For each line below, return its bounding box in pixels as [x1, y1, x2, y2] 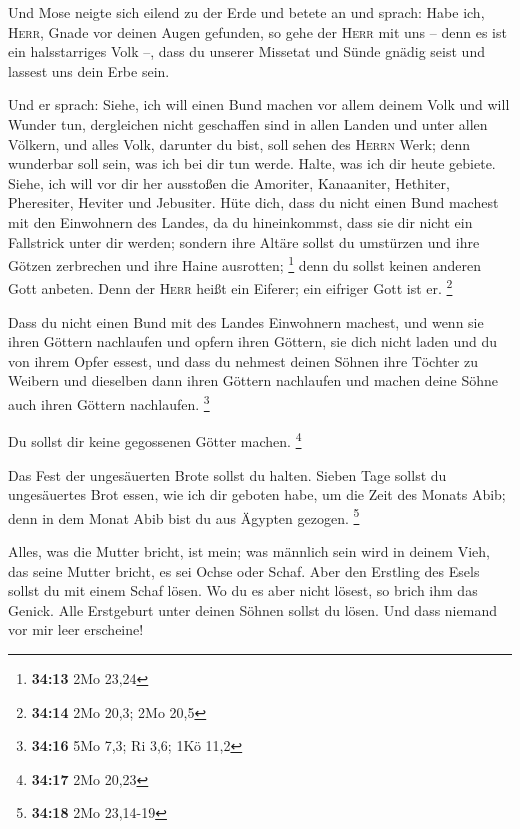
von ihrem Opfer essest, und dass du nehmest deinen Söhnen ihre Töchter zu [8, 350, 479, 371]
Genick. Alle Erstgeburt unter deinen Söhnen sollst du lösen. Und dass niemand [8, 599, 497, 620]
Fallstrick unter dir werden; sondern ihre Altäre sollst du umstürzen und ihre [8, 231, 480, 252]
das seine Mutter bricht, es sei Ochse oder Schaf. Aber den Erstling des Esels [8, 560, 480, 581]
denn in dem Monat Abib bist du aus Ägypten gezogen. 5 [8, 504, 360, 528]
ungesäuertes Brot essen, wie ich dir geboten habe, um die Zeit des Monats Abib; [8, 484, 506, 505]
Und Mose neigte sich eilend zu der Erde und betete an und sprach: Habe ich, [8, 2, 485, 22]
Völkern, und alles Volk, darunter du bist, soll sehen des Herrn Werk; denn [8, 133, 471, 154]
